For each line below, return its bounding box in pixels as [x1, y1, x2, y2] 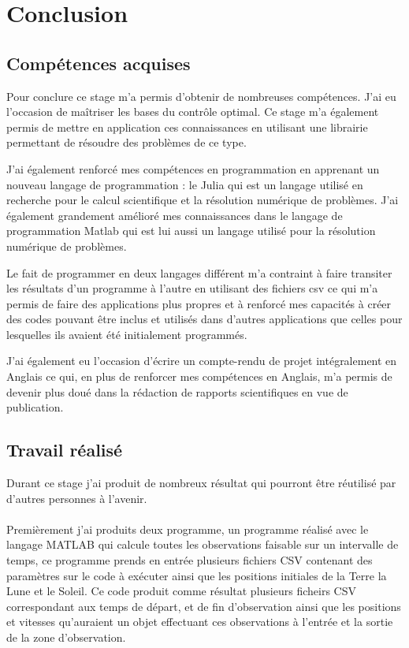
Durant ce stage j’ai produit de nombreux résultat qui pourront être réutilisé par [6, 475, 396, 491]
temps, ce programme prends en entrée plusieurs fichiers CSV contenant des [6, 552, 373, 568]
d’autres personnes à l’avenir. [6, 490, 147, 506]
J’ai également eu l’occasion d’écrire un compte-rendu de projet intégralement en [6, 352, 397, 369]
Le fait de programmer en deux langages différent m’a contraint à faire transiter [6, 264, 392, 281]
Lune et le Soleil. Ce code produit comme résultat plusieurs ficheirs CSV [6, 583, 356, 599]
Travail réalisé [6, 438, 123, 462]
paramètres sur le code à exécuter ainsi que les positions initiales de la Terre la [6, 567, 387, 583]
